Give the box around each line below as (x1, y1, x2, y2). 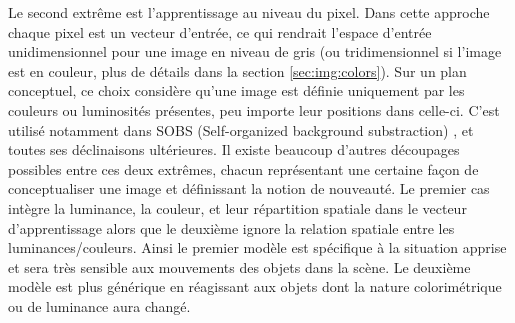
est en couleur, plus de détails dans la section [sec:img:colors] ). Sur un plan (8, 60, 467, 81)
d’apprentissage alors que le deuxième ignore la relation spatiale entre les (8, 217, 455, 238)
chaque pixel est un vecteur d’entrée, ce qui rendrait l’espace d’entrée (8, 21, 432, 42)
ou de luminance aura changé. (8, 295, 191, 316)
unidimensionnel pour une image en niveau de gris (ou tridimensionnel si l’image (8, 41, 502, 62)
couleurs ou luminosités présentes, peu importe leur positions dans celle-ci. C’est (8, 99, 500, 120)
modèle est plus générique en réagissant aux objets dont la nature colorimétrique (8, 276, 502, 297)
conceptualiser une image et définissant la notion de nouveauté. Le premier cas (8, 178, 490, 199)
